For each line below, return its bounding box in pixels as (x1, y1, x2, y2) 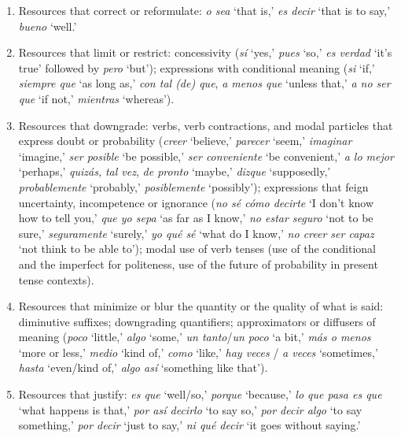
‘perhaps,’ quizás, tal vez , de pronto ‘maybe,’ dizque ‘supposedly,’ (18, 163, 331, 180)
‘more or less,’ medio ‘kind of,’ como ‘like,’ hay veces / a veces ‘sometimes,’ (18, 343, 378, 360)
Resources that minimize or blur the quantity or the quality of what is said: (18, 298, 384, 314)
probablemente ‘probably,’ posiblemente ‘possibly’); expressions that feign (18, 178, 369, 195)
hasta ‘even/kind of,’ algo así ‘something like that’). (18, 359, 268, 376)
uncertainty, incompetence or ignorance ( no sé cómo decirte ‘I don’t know (18, 194, 374, 210)
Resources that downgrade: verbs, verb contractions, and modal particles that (18, 117, 393, 133)
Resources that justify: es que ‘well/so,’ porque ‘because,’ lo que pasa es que (18, 386, 382, 403)
